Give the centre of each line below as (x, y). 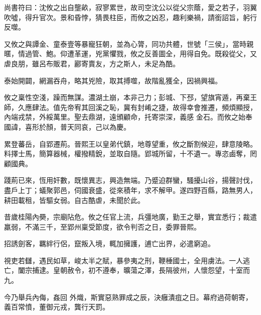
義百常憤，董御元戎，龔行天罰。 (57, 307)
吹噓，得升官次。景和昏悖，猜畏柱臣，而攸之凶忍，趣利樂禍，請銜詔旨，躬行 (130, 17)
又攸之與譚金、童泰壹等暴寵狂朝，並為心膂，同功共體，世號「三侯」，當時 (125, 43)
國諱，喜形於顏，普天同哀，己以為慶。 (67, 126)
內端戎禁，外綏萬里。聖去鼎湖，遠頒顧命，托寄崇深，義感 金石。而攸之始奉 (128, 117)
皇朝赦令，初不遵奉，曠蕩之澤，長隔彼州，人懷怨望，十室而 (151, 270)
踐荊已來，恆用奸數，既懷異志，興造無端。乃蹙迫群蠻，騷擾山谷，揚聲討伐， (130, 180)
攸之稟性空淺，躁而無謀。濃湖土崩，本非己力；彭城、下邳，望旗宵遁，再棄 (127, 97)
